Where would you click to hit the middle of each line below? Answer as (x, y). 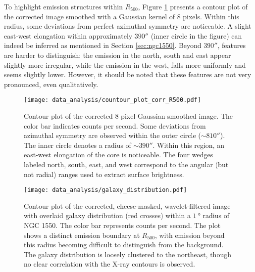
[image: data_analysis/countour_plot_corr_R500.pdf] (112, 100)
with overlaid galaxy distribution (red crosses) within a (107, 215)
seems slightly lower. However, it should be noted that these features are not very (128, 74)
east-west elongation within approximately (68, 35)
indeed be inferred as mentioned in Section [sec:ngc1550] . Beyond (103, 45)
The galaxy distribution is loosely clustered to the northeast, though (127, 254)
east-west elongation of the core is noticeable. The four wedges (119, 155)
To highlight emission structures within (63, 6)
